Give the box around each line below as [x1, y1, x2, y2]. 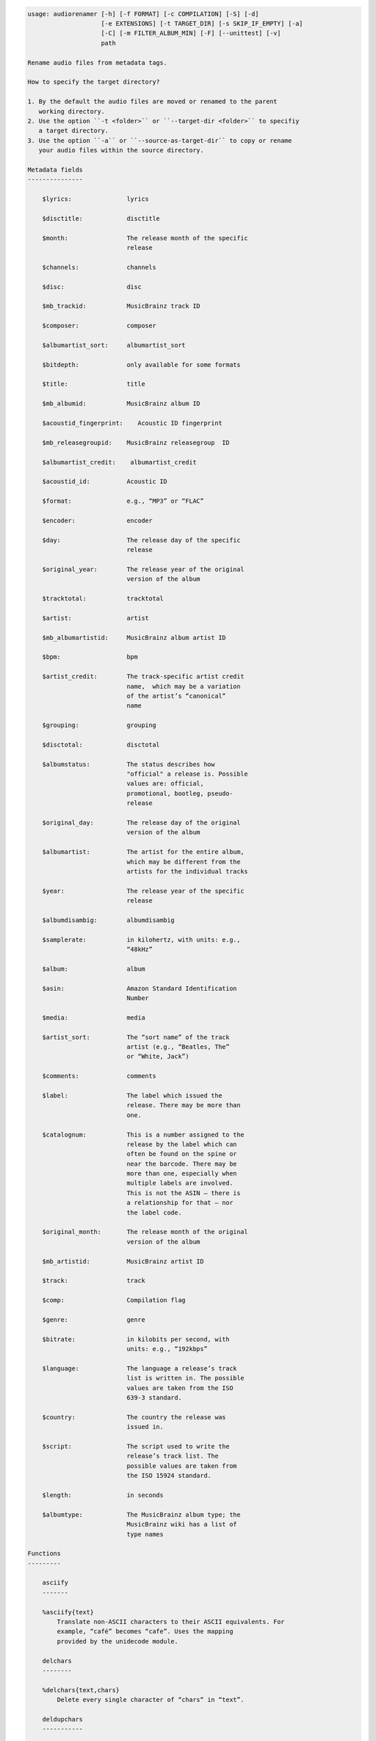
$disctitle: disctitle [42, 214, 160, 222]
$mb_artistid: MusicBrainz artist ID [42, 1257, 205, 1265]
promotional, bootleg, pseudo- [126, 789, 233, 797]
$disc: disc [42, 283, 142, 290]
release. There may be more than [126, 1101, 241, 1109]
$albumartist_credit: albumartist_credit [42, 458, 197, 466]
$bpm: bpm [42, 653, 139, 661]
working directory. [38, 107, 105, 115]
